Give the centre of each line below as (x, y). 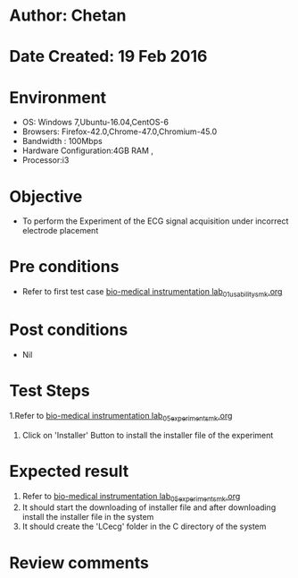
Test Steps (50, 391)
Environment (58, 97)
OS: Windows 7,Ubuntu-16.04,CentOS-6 (95, 123)
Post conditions (69, 330)
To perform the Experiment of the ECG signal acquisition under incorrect (155, 221)
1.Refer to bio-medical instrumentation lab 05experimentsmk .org (121, 416)
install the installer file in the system (88, 517)
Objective (46, 196)
